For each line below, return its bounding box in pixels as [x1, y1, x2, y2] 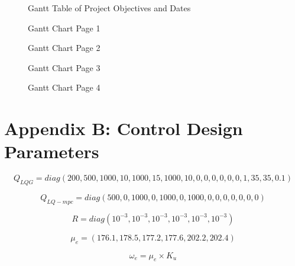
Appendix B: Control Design [4, 116, 243, 140]
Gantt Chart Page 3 [28, 61, 101, 73]
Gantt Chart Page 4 [28, 81, 101, 94]
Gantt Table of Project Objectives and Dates [28, 2, 191, 14]
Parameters [4, 139, 99, 164]
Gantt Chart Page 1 [28, 21, 101, 34]
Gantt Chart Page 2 [28, 41, 101, 54]
